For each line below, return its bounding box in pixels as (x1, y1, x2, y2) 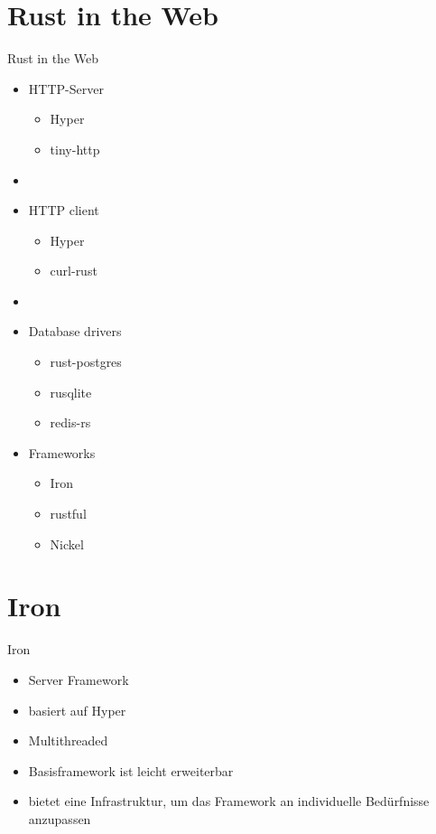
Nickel (50, 534, 84, 553)
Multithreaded (28, 731, 108, 750)
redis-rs (50, 413, 91, 432)
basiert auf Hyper (28, 700, 126, 719)
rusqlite (50, 382, 92, 401)
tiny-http (50, 139, 100, 158)
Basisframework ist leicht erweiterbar (28, 761, 234, 780)
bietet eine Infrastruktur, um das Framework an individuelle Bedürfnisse (28, 792, 430, 811)
